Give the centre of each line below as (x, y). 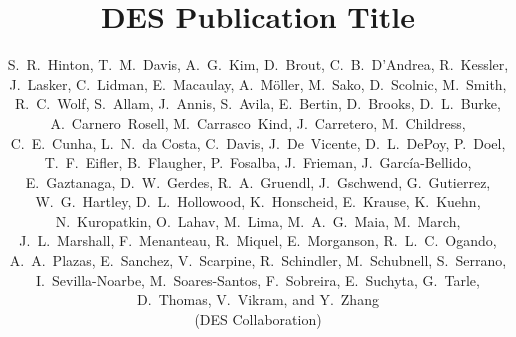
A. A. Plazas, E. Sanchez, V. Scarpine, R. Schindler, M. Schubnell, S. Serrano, (258, 260)
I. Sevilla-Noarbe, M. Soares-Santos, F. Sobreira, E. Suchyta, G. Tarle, (258, 279)
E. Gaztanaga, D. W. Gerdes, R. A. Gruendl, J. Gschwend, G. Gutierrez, (258, 181)
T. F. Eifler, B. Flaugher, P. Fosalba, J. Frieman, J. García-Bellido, (258, 162)
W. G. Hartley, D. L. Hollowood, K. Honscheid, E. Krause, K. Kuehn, (258, 201)
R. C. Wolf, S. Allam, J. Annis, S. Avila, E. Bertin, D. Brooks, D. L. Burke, (258, 103)
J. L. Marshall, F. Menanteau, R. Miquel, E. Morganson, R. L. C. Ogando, (258, 240)
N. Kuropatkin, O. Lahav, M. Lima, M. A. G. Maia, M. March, (258, 220)
